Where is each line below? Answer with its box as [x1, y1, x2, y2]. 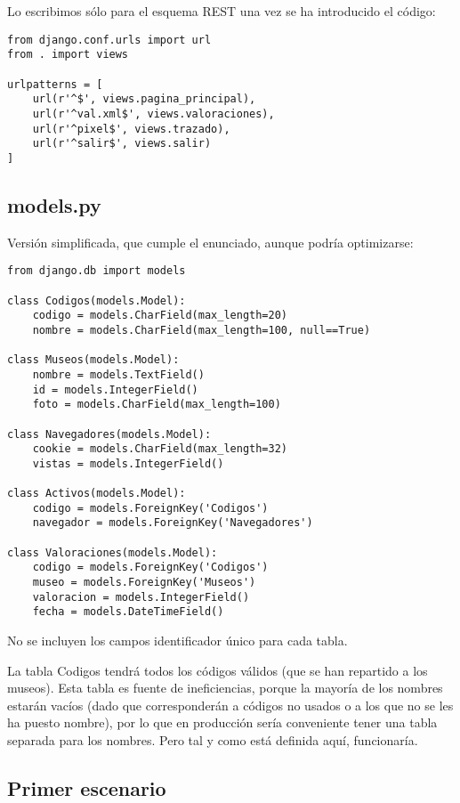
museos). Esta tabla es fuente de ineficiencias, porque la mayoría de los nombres [7, 678, 443, 697]
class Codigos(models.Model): [7, 294, 186, 307]
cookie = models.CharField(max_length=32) [32, 442, 287, 456]
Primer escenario [7, 775, 166, 801]
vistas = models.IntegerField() [32, 457, 224, 470]
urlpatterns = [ [7, 77, 103, 91]
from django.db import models [7, 264, 186, 278]
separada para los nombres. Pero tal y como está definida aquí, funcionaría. [7, 731, 418, 750]
